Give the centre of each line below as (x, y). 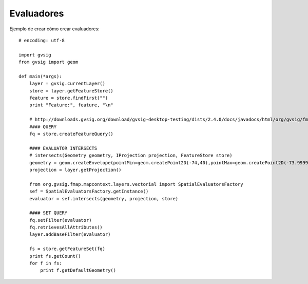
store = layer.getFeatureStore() (71, 91)
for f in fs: (45, 263)
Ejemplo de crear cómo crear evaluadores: (54, 29)
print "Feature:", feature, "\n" (71, 105)
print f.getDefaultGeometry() (78, 270)
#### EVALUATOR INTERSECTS (63, 148)
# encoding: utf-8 (42, 40)
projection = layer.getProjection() (75, 170)
